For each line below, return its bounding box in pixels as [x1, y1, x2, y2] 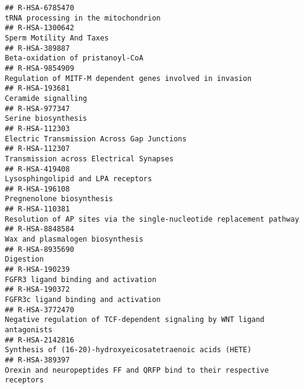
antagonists [5, 326, 53, 334]
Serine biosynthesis [5, 114, 88, 123]
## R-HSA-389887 [5, 43, 70, 53]
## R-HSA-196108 [5, 184, 70, 193]
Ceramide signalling [5, 94, 88, 103]
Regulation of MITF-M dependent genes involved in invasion [5, 74, 252, 83]
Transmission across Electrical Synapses [5, 154, 174, 163]
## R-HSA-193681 [5, 84, 70, 93]
